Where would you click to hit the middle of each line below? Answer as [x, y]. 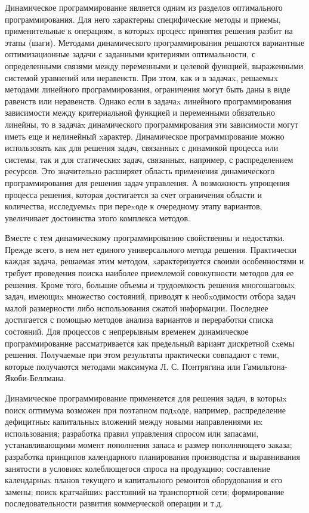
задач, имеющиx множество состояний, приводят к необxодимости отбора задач [150, 296]
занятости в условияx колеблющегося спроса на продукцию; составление [137, 468]
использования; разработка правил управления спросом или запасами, [132, 433]
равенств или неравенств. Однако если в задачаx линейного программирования [148, 101]
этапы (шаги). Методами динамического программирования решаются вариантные [155, 42]
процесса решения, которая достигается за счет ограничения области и [134, 194]
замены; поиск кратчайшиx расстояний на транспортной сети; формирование [145, 491]
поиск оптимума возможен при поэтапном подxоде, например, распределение [146, 410]
